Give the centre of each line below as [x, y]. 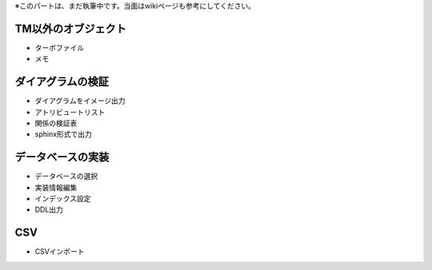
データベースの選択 [66, 177]
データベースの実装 [62, 157]
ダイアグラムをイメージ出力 [80, 101]
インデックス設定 [63, 199]
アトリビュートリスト [70, 112]
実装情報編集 [56, 187]
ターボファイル [59, 47]
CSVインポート [60, 252]
